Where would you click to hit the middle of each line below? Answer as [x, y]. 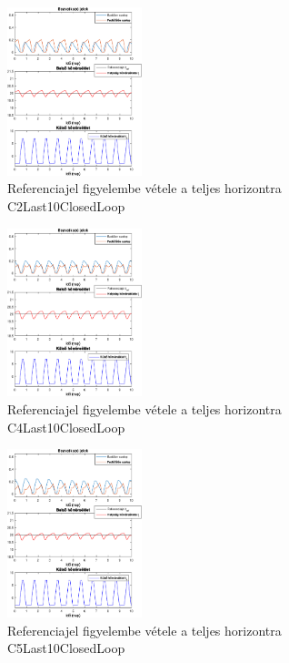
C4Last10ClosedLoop [66, 427]
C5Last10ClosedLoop [66, 648]
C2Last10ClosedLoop [66, 206]
